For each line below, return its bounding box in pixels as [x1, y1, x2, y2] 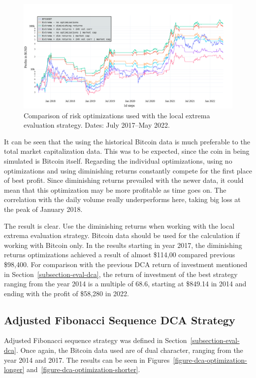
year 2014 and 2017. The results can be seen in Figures [4, 354, 170, 365]
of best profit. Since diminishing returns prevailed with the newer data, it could [4, 175, 244, 185]
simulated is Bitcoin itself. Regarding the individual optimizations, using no [4, 155, 232, 166]
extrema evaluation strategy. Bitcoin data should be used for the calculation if [4, 230, 240, 241]
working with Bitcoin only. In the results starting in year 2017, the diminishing [4, 240, 242, 250]
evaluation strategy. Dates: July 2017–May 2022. [24, 120, 170, 130]
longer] [4, 364, 25, 375]
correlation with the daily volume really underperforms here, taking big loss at [4, 194, 241, 205]
